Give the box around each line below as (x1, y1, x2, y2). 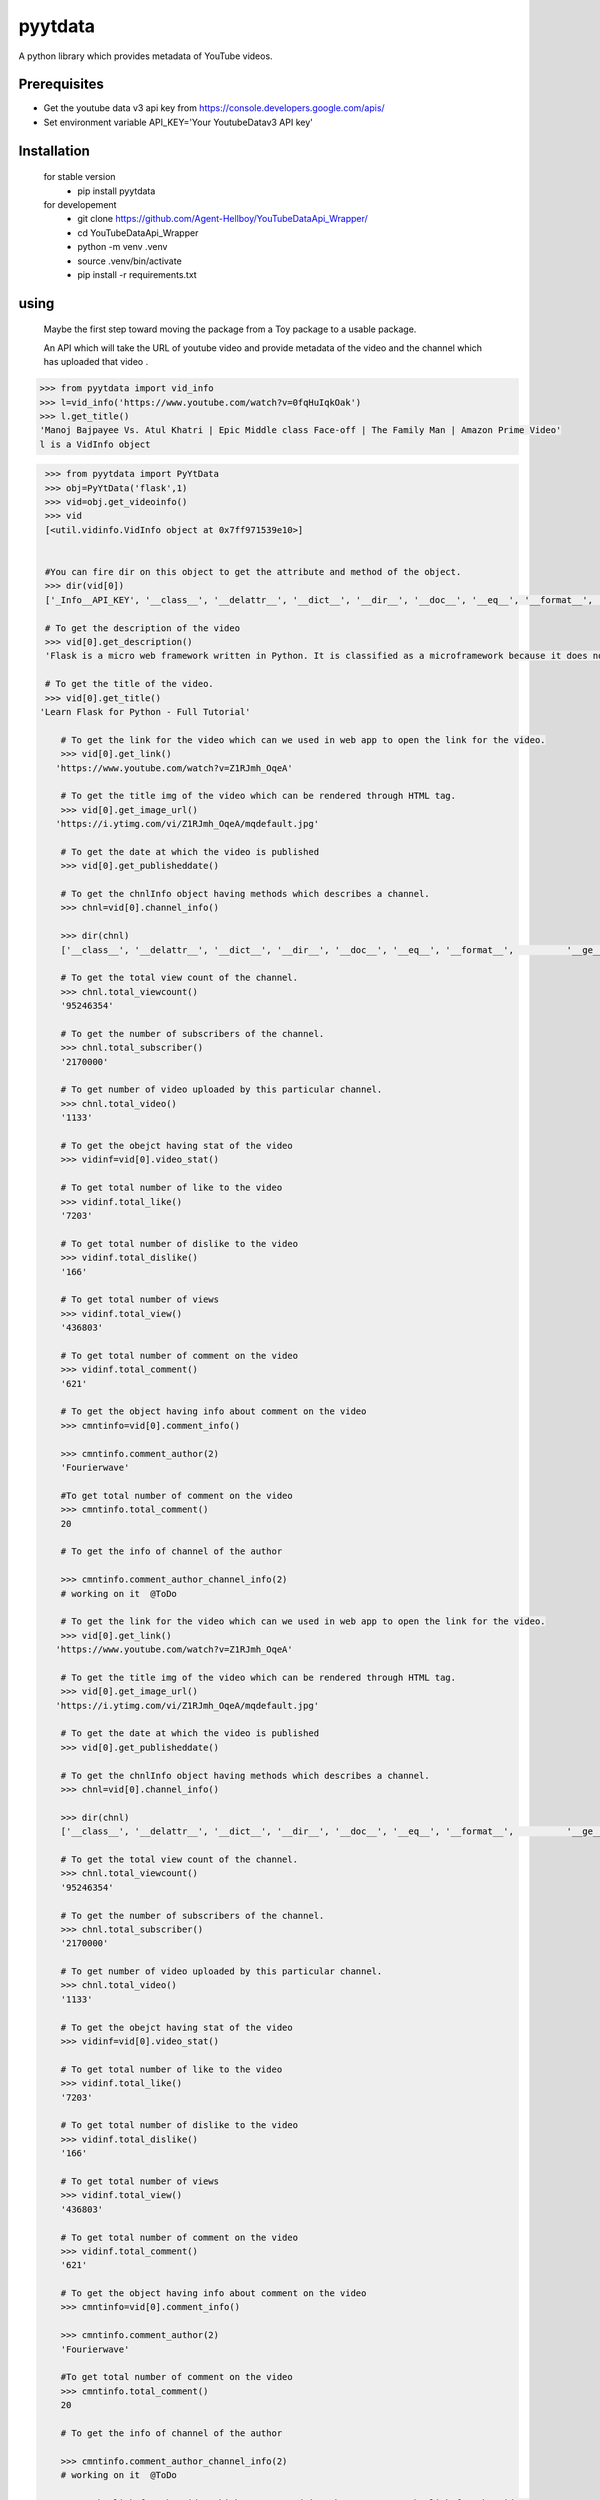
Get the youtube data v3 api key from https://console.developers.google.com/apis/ (43, 102, 385, 114)
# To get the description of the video (45, 622, 240, 634)
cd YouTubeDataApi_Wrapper (77, 226, 199, 239)
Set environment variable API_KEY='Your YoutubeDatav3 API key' (43, 116, 314, 128)
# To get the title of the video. (45, 678, 214, 690)
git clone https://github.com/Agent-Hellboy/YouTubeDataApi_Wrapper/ (77, 213, 369, 225)
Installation (18, 142, 90, 159)
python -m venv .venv (77, 241, 168, 253)
